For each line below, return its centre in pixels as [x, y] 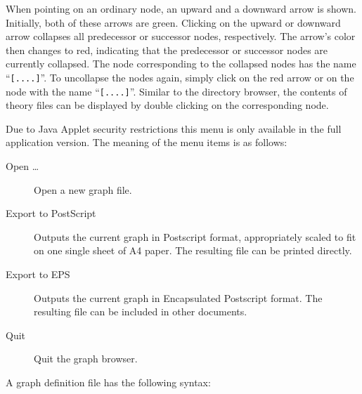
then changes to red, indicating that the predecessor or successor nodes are [167, 50]
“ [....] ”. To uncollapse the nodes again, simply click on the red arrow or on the [180, 77]
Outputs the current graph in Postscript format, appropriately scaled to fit [195, 236]
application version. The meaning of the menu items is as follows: [147, 142]
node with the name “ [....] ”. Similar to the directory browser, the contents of [176, 91]
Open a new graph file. [83, 189]
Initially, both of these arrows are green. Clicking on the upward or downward [173, 22]
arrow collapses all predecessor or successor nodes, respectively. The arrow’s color [181, 36]
